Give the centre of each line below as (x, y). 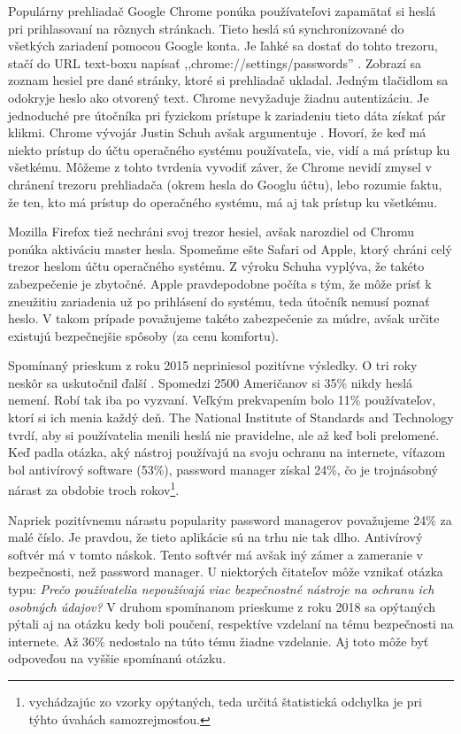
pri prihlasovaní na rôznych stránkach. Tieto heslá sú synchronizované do (206, 28)
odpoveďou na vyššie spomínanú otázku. (117, 658)
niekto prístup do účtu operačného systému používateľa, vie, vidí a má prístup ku (229, 149)
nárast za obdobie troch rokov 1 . (94, 489)
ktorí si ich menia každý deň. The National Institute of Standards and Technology (231, 417)
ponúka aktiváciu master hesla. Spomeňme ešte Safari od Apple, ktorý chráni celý (230, 248)
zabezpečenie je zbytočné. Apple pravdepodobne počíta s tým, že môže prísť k (220, 283)
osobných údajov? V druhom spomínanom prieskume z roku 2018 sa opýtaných (222, 606)
